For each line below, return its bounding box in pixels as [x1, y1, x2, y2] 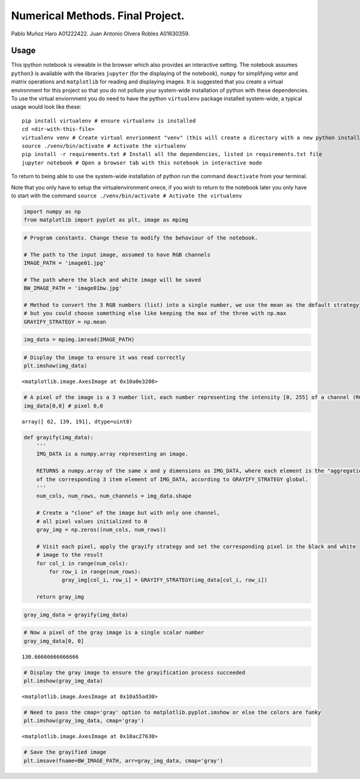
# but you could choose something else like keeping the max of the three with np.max [23, 310, 287, 317]
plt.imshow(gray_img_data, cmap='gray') [23, 717, 144, 724]
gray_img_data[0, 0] [23, 637, 84, 645]
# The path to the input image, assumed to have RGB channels [23, 251, 211, 258]
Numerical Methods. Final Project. [11, 9, 185, 22]
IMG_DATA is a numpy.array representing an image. [36, 451, 188, 457]
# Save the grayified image [23, 749, 106, 756]
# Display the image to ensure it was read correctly [23, 354, 185, 361]
